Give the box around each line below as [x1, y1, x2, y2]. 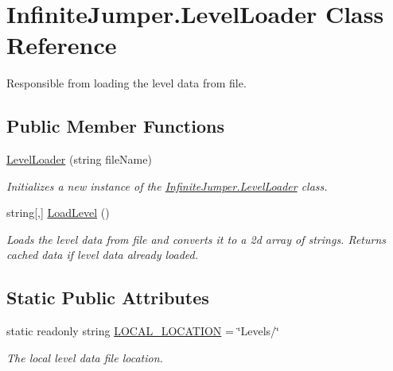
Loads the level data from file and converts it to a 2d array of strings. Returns [6, 230, 387, 247]
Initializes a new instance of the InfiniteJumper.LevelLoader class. [6, 177, 328, 194]
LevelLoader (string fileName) [6, 151, 152, 168]
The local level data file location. [6, 349, 163, 365]
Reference [6, 29, 117, 61]
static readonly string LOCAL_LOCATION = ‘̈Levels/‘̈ [6, 323, 279, 339]
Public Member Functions [6, 114, 224, 138]
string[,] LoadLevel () [6, 204, 110, 221]
